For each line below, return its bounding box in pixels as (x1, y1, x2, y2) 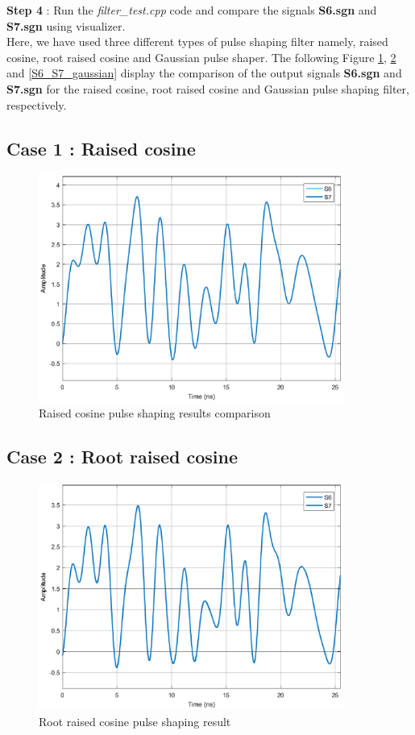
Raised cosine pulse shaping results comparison (39, 405, 271, 421)
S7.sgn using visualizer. (6, 17, 126, 34)
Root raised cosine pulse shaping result (39, 713, 231, 730)
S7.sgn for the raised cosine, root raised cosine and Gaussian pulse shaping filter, (6, 80, 409, 97)
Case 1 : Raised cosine (6, 135, 196, 160)
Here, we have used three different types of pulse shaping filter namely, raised (6, 33, 388, 50)
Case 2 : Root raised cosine (6, 444, 239, 469)
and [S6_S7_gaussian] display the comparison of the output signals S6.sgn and (6, 64, 402, 81)
